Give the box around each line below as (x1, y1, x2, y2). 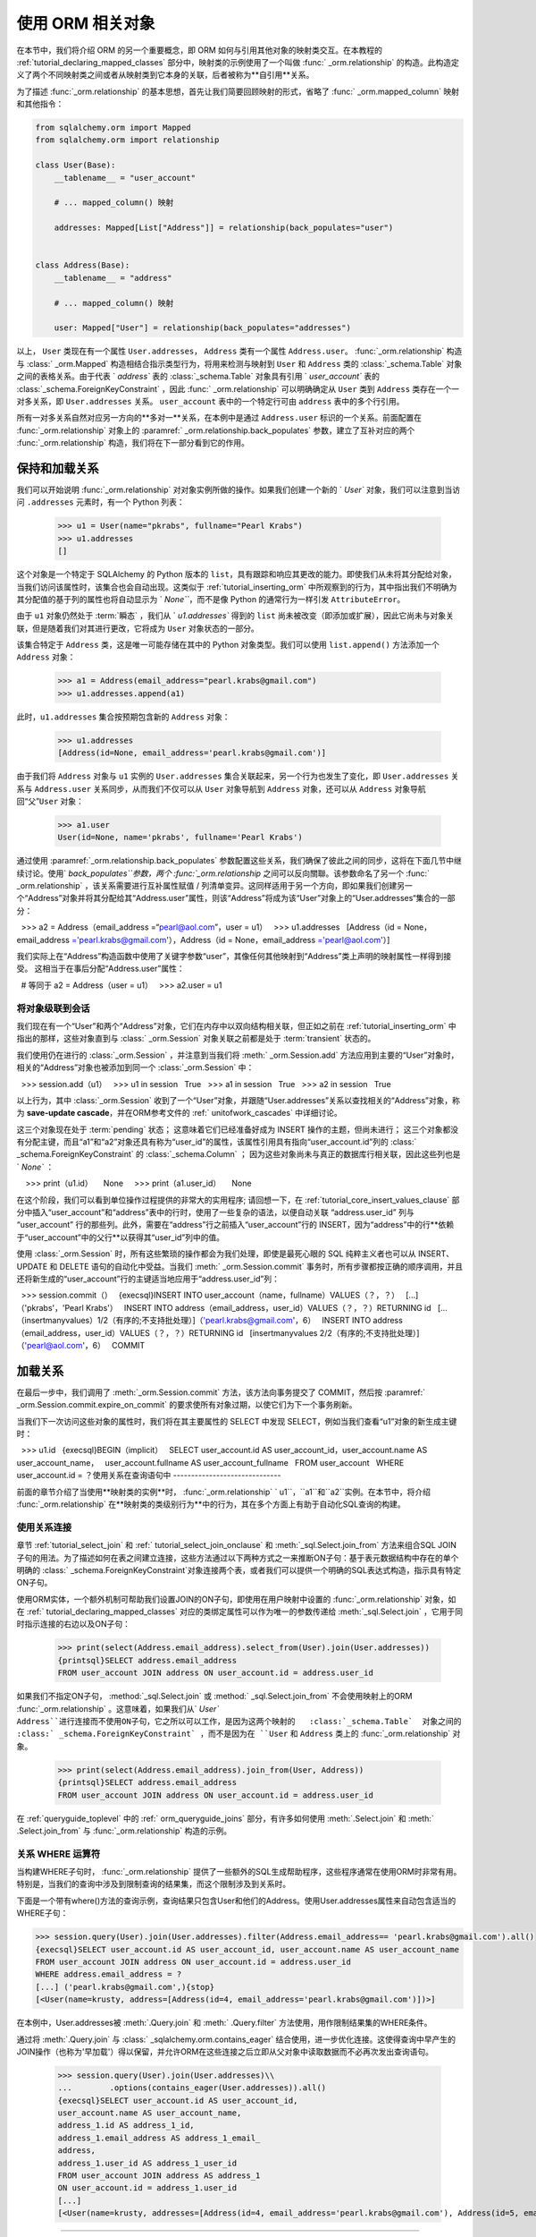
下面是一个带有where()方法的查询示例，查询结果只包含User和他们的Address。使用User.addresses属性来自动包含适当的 (16, 1895, 456, 1906)
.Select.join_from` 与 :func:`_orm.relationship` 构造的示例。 (16, 1825, 232, 1836)
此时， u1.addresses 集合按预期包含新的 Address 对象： (16, 711, 230, 722)
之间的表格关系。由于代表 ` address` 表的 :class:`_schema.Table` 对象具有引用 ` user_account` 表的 (16, 371, 380, 382)
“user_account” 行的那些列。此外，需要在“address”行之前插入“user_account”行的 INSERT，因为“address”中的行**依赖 (16, 1220, 455, 1230)
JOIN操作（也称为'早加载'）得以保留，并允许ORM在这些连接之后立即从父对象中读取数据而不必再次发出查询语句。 (16, 2046, 433, 2057)
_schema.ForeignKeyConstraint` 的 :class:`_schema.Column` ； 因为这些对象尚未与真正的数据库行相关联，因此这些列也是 (16, 1149, 461, 1160)
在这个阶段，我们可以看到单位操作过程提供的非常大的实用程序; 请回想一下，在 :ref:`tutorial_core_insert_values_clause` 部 (16, 1195, 460, 1205)
